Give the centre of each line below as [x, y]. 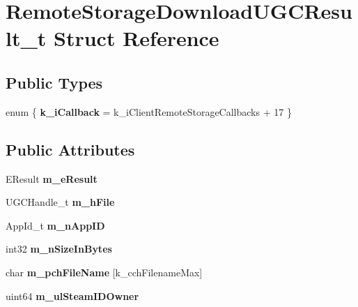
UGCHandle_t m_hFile [60, 202]
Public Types [54, 82]
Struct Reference [137, 38]
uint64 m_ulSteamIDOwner [72, 295]
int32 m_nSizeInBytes [59, 249]
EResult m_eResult [52, 178]
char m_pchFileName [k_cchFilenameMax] [104, 272]
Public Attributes [70, 149]
